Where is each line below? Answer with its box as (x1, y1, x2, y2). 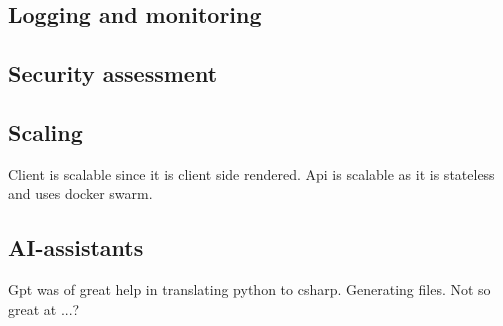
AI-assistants (8, 232, 144, 263)
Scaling (8, 116, 83, 147)
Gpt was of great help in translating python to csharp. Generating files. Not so (8, 279, 491, 300)
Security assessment (8, 58, 218, 89)
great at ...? (8, 298, 80, 319)
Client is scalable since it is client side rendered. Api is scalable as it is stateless (8, 163, 495, 184)
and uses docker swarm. (8, 183, 153, 204)
